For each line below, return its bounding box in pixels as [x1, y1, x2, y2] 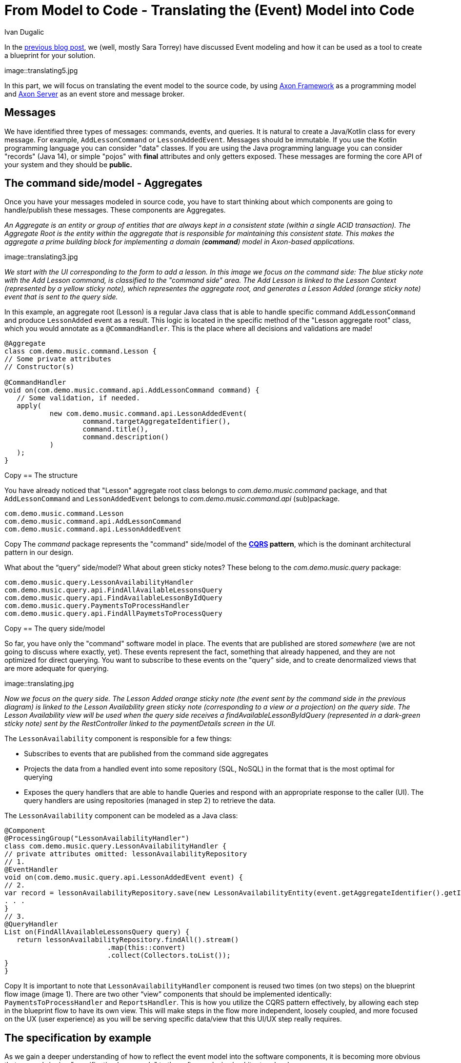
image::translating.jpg [4, 679, 74, 688]
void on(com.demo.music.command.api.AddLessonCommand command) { [4, 386, 260, 394]
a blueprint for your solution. [4, 51, 96, 59]
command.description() [82, 433, 169, 441]
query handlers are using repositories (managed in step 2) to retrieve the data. [24, 796, 276, 805]
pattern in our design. [4, 548, 74, 557]
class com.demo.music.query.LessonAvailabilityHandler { [4, 842, 227, 850]
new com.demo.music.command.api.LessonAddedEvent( [49, 410, 247, 418]
